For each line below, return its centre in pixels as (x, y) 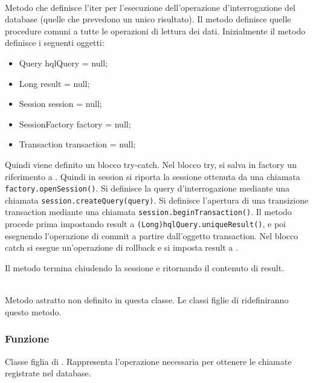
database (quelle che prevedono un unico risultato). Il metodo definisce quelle (148, 19)
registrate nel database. (48, 373)
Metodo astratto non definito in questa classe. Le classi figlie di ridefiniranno (147, 300)
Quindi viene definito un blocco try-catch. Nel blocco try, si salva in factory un (151, 164)
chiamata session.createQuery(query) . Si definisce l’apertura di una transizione (157, 200)
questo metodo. (33, 311)
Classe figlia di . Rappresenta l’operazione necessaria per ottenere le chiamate (148, 361)
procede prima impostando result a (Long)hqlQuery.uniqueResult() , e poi (145, 224)
